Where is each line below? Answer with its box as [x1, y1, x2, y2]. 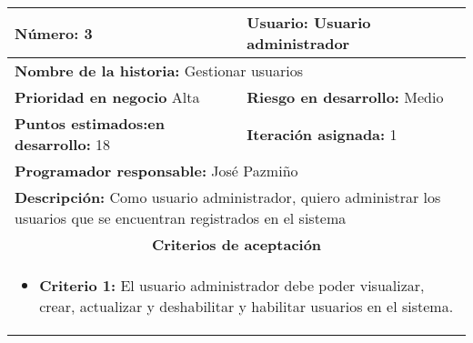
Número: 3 [15, 22, 93, 44]
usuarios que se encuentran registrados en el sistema [15, 207, 347, 228]
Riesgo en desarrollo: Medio [247, 86, 444, 107]
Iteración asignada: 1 [247, 123, 398, 145]
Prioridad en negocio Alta [15, 86, 200, 107]
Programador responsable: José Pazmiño [15, 160, 298, 181]
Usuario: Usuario [247, 12, 371, 33]
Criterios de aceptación [151, 234, 322, 255]
